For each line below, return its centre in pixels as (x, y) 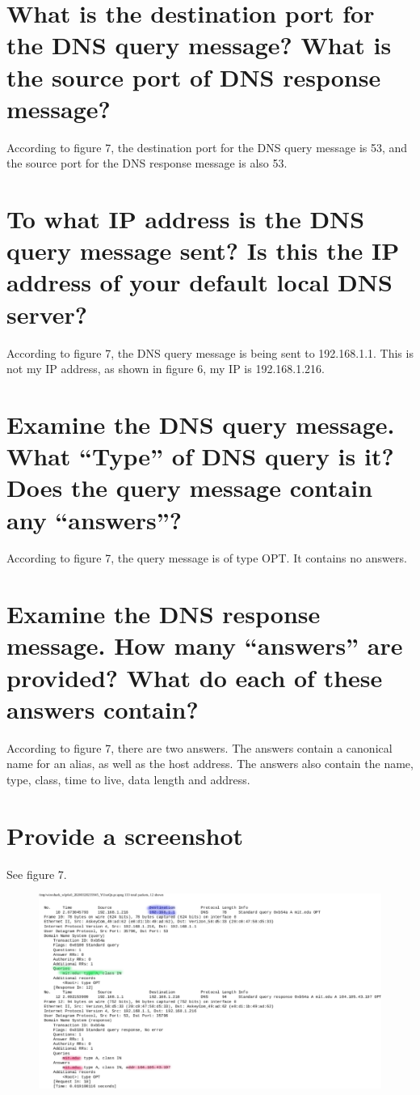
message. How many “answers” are (205, 645)
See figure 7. (37, 874)
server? (47, 314)
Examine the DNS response (164, 614)
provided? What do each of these (195, 677)
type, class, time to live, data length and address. (128, 779)
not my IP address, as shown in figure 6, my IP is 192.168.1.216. (166, 369)
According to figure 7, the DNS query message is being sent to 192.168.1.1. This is (210, 352)
